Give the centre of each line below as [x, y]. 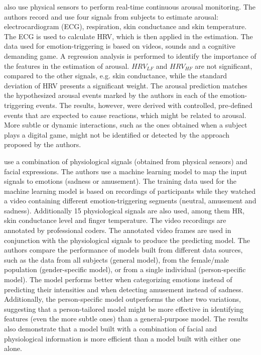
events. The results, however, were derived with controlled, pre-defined [144, 105]
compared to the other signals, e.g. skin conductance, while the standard [116, 76]
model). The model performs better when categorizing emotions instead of [118, 279]
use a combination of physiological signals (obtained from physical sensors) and [126, 161]
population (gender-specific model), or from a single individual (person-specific [125, 269]
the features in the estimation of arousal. [67, 66]
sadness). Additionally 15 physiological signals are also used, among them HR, [124, 210]
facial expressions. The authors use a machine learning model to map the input [126, 171]
